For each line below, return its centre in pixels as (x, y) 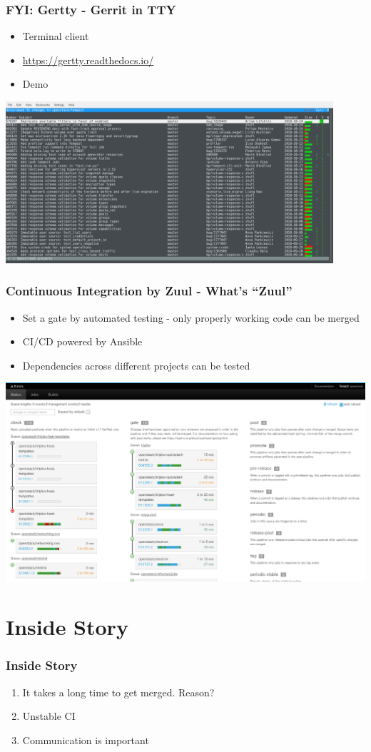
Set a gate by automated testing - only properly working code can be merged (191, 317)
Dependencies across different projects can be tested (136, 365)
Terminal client (56, 36)
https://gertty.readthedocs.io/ (88, 60)
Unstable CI (49, 716)
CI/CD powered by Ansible (82, 341)
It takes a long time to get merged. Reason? (118, 692)
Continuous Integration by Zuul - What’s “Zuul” (149, 291)
